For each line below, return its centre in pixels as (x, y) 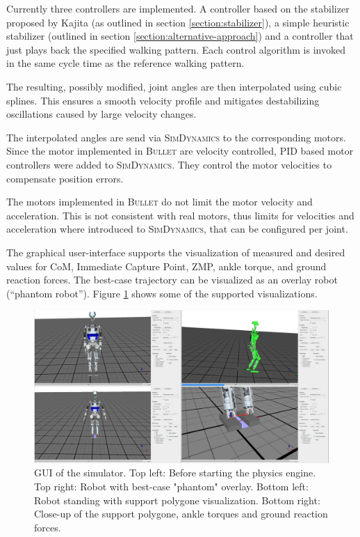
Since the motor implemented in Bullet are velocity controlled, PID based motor (180, 151)
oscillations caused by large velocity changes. (101, 114)
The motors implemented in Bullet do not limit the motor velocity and (159, 202)
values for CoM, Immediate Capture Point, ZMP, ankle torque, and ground (166, 266)
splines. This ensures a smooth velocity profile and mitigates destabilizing (163, 100)
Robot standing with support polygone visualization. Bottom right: (177, 500)
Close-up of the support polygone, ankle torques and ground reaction (181, 514)
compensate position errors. (65, 178)
